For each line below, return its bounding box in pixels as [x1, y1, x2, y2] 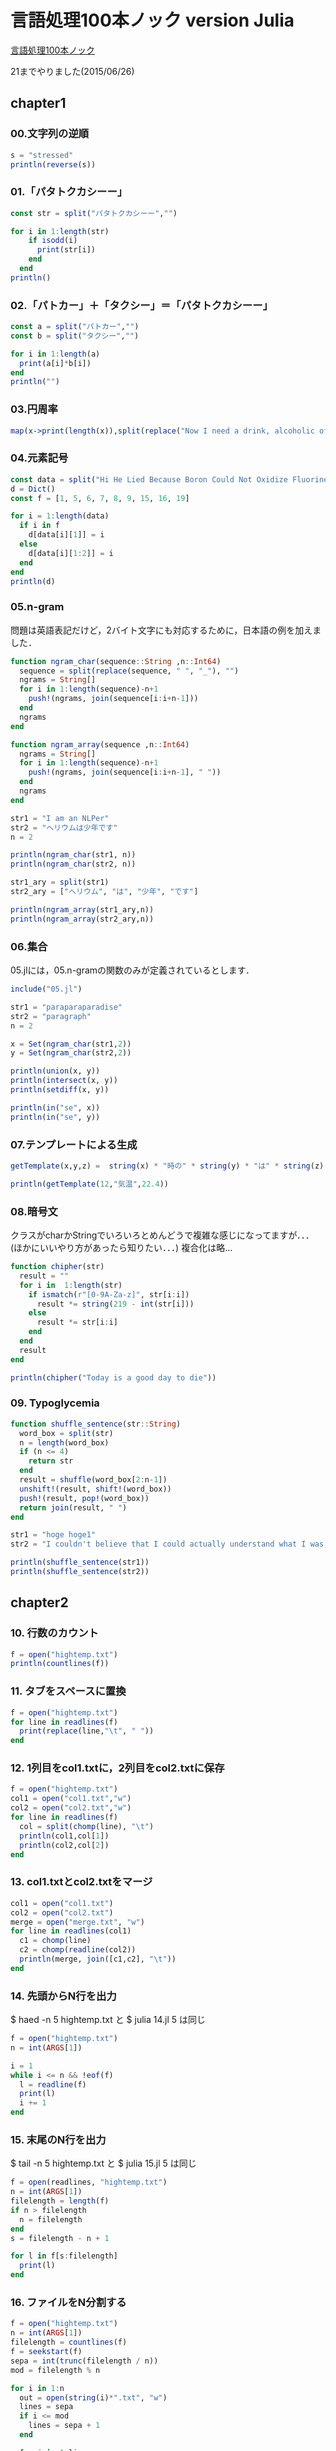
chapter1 [10, 95, 67, 112]
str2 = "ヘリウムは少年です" [10, 822, 118, 833]
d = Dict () [10, 484, 56, 494]
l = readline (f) [19, 2079, 87, 2090]
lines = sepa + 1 [28, 2421, 101, 2431]
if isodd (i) [28, 236, 78, 246]
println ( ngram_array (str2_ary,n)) [10, 914, 155, 924]
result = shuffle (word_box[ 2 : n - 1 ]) [19, 1475, 168, 1485]
